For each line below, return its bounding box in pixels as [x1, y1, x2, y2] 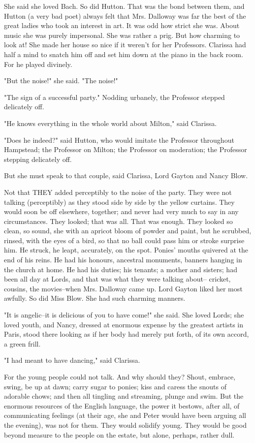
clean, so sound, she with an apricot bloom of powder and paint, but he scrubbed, [4, 225, 252, 236]
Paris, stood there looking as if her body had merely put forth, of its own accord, [4, 329, 249, 339]
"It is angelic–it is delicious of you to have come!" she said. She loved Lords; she [4, 310, 244, 320]
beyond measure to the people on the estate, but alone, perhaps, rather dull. [4, 429, 235, 440]
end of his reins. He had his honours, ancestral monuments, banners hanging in [4, 254, 242, 265]
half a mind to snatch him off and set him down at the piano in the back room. [4, 49, 243, 59]
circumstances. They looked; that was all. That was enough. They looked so [4, 216, 233, 226]
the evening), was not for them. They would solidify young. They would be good [4, 419, 247, 430]
